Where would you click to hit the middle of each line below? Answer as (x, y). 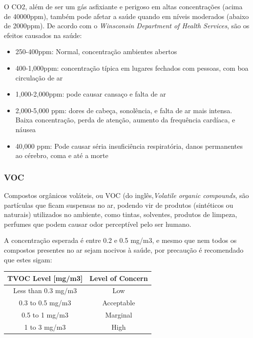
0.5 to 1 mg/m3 (45, 315)
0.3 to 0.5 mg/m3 (45, 303)
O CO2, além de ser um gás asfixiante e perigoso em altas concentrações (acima (123, 6)
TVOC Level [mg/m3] (45, 278)
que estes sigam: (28, 259)
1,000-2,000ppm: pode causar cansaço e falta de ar (91, 94)
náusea (26, 129)
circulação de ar (39, 77)
